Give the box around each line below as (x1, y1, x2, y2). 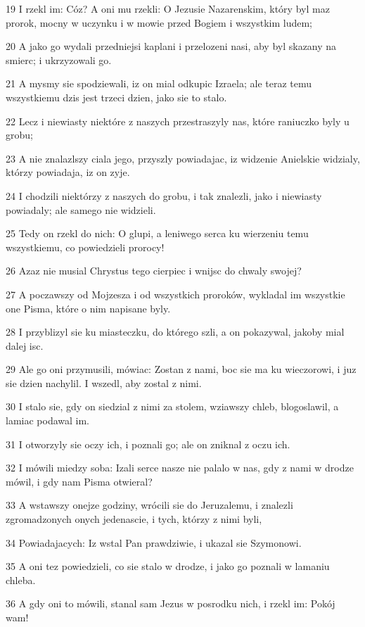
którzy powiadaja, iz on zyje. (6, 165, 130, 179)
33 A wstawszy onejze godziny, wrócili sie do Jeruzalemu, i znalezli (6, 498, 293, 512)
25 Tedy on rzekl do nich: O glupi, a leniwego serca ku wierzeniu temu (6, 226, 309, 241)
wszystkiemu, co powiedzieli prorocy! (6, 239, 165, 254)
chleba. (6, 572, 36, 587)
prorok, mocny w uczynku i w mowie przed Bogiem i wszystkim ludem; (6, 15, 312, 30)
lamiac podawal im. (6, 413, 89, 428)
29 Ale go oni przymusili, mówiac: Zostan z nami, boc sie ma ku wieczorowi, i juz (6, 362, 357, 376)
